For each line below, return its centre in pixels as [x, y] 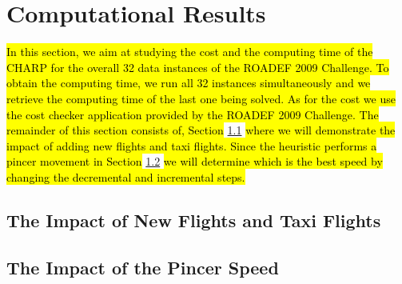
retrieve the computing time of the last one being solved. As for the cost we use [201, 98]
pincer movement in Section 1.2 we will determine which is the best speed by [195, 161]
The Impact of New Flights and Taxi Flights [194, 220]
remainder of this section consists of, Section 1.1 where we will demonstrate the [201, 130]
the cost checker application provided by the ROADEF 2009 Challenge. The [193, 114]
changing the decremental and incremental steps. [126, 176]
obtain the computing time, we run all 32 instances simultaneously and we [189, 83]
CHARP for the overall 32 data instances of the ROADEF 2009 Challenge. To [198, 67]
